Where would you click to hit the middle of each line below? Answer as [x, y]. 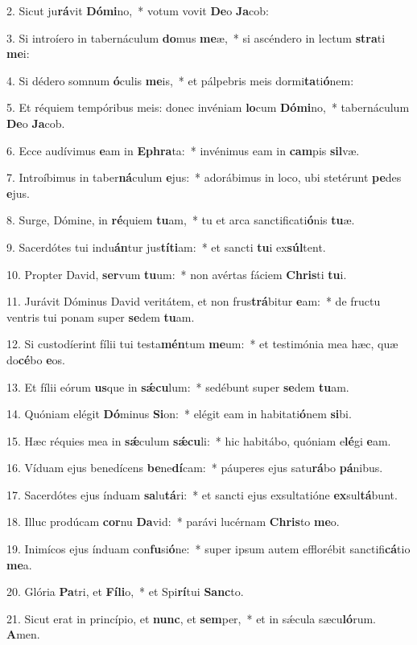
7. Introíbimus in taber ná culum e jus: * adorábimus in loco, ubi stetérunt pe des [204, 177]
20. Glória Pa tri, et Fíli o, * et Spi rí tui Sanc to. [125, 592]
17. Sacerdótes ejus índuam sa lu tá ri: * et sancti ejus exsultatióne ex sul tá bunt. [202, 494]
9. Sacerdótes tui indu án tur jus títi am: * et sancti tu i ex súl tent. [166, 246]
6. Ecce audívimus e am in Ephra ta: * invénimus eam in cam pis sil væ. [183, 150]
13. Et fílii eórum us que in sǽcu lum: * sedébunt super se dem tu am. [178, 386]
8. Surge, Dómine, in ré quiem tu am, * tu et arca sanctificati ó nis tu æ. [181, 220]
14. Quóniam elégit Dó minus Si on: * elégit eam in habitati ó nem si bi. [179, 414]
